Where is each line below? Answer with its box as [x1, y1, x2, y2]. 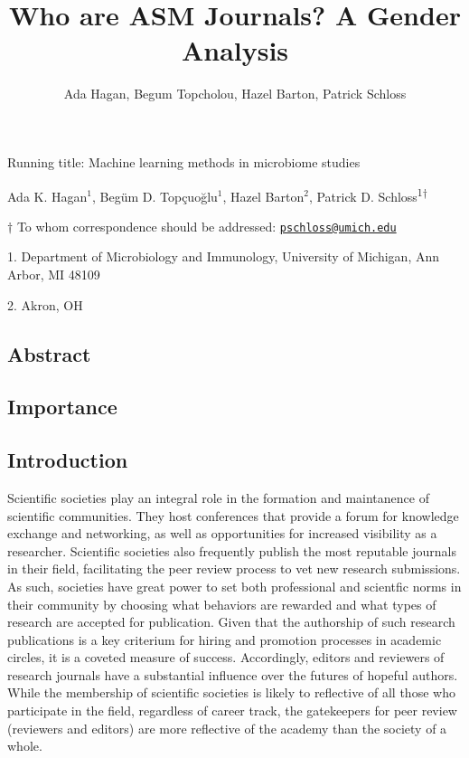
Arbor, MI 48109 [7, 265, 100, 283]
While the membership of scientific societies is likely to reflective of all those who [7, 683, 455, 702]
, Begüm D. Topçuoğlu [91, 186, 218, 205]
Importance [7, 393, 117, 421]
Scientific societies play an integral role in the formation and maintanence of [7, 488, 429, 507]
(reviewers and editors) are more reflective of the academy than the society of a [7, 718, 447, 737]
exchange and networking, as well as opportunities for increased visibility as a [7, 524, 437, 543]
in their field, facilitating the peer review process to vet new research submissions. [7, 559, 461, 578]
